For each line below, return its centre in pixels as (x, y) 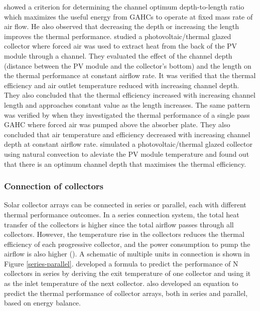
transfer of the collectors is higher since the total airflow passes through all (119, 224)
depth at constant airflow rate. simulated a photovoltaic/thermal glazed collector (128, 144)
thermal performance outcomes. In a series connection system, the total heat (122, 214)
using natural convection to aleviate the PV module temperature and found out (127, 153)
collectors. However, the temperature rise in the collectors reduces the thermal (124, 234)
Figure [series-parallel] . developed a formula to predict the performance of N (121, 263)
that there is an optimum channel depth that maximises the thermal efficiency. (125, 164)
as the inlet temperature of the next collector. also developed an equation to (121, 283)
